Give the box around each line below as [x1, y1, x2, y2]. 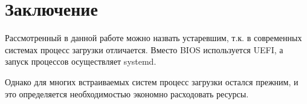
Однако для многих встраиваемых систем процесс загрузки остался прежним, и [5, 75, 299, 88]
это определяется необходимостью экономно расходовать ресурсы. [5, 87, 249, 100]
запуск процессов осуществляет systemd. [5, 55, 157, 68]
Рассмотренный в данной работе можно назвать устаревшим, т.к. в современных [5, 31, 302, 44]
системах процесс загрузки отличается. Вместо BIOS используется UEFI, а [5, 43, 283, 56]
